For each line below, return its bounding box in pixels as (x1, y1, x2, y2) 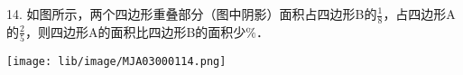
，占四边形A (383, 5, 456, 23)
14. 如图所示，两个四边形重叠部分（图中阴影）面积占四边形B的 (6, 5, 377, 23)
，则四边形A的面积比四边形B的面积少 (24, 22, 246, 41)
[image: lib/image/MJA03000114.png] (6, 55, 227, 69)
